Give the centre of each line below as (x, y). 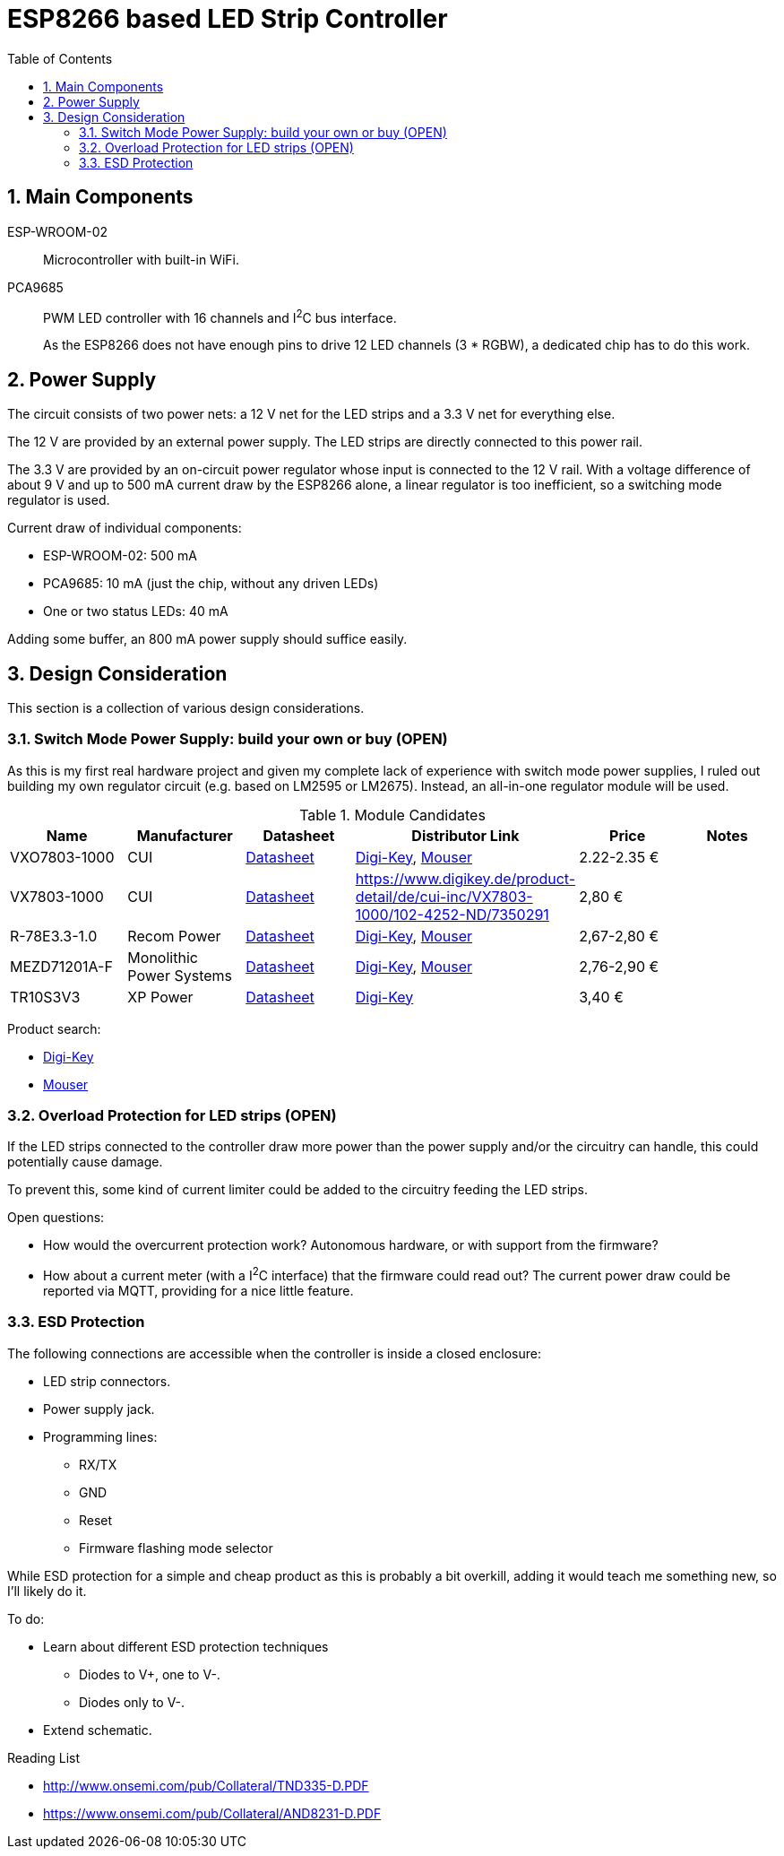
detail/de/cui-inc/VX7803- (444, 896)
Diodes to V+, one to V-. (150, 1674)
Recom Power (174, 936)
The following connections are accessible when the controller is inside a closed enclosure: (274, 1353)
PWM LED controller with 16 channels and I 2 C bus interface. (220, 316)
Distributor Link (465, 835)
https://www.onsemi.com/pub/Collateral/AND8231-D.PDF (212, 1813)
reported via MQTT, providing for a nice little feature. (198, 1291)
